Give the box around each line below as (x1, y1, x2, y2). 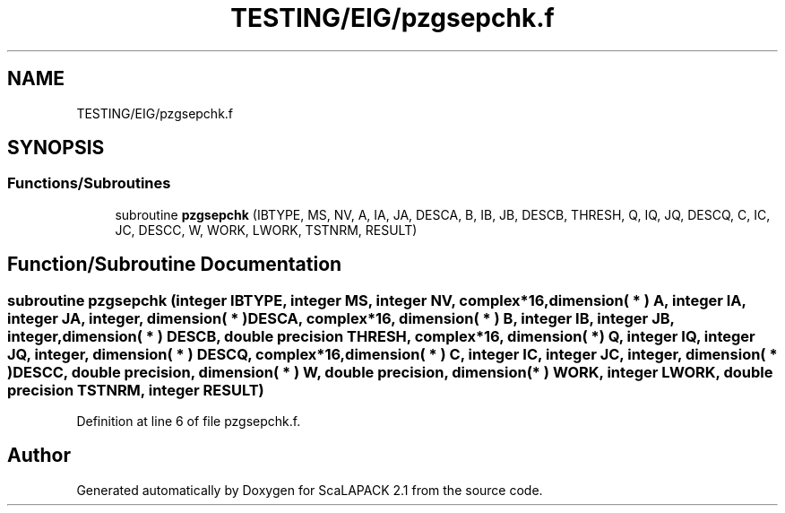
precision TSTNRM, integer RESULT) (7, 380, 264, 399)
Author (7, 444, 71, 467)
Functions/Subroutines (7, 174, 171, 193)
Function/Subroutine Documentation (7, 253, 342, 276)
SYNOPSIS (7, 136, 105, 160)
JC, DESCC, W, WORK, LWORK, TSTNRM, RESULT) (115, 222, 418, 238)
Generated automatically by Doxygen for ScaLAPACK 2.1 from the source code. (76, 482, 543, 498)
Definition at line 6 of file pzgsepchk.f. (76, 413, 301, 430)
